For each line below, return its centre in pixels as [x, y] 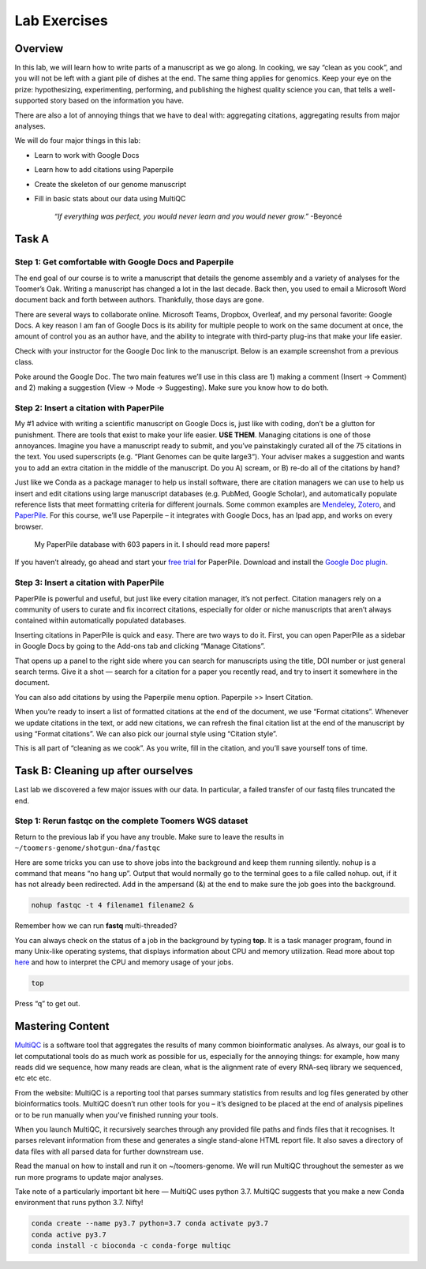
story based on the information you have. [117, 101]
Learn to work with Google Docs [87, 155]
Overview [39, 49]
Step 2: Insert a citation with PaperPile [90, 408]
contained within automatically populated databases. [101, 620]
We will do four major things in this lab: [78, 140]
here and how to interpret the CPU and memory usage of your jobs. [124, 962]
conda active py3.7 [69, 1234]
